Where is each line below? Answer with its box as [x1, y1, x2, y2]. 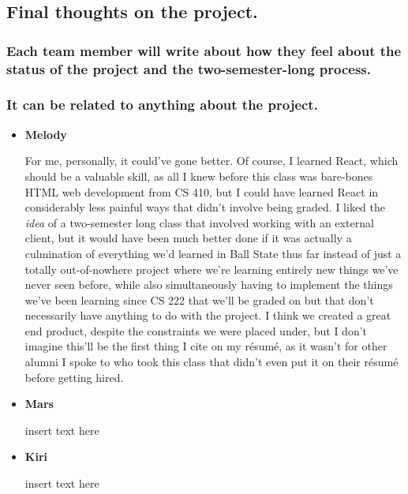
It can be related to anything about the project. [6, 95, 318, 114]
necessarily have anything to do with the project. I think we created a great [24, 307, 391, 324]
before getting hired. [24, 369, 124, 385]
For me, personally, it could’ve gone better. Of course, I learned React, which [24, 152, 399, 169]
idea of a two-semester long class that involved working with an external [24, 214, 374, 230]
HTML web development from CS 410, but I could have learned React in [24, 183, 379, 200]
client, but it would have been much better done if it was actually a [24, 230, 352, 246]
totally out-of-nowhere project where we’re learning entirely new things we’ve [24, 260, 399, 277]
